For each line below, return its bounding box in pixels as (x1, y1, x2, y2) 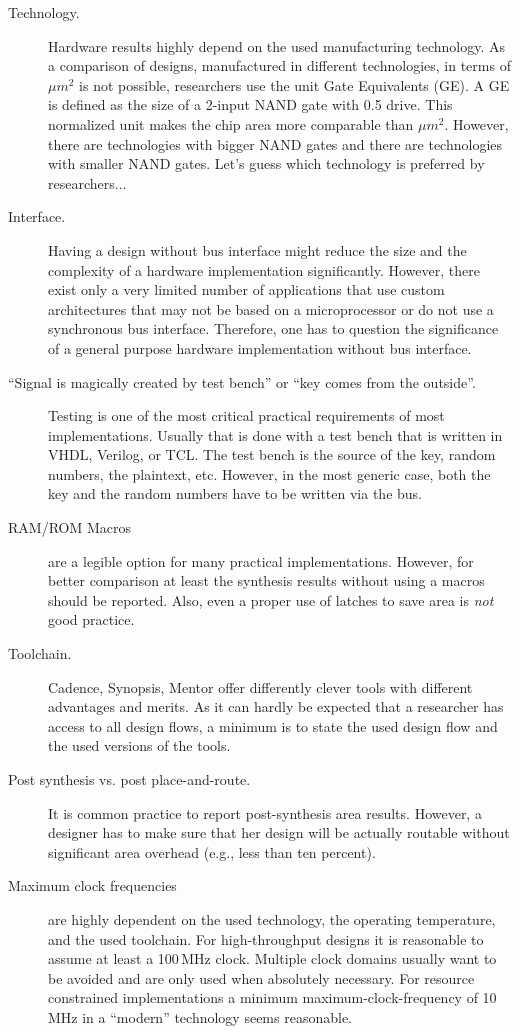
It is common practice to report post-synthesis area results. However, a (48, 802, 482, 823)
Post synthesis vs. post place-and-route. (8, 769, 251, 789)
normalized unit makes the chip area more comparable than (48, 113, 414, 134)
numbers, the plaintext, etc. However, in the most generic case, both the (48, 463, 491, 484)
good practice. (48, 609, 135, 630)
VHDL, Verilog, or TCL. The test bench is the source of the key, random (48, 444, 496, 465)
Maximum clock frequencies (8, 875, 177, 896)
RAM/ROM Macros (8, 517, 132, 538)
